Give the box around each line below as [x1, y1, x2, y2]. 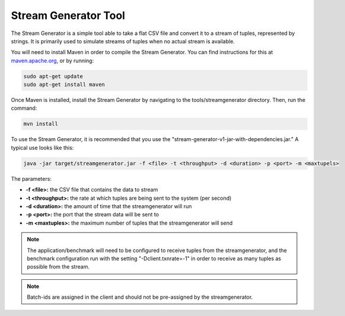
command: [11, 104, 37, 112]
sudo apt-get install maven [23, 81, 105, 88]
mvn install [23, 120, 59, 127]
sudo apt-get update [23, 73, 83, 79]
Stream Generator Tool [11, 9, 126, 22]
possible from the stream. [27, 263, 90, 270]
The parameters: [11, 175, 52, 182]
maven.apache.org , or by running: [11, 57, 94, 64]
